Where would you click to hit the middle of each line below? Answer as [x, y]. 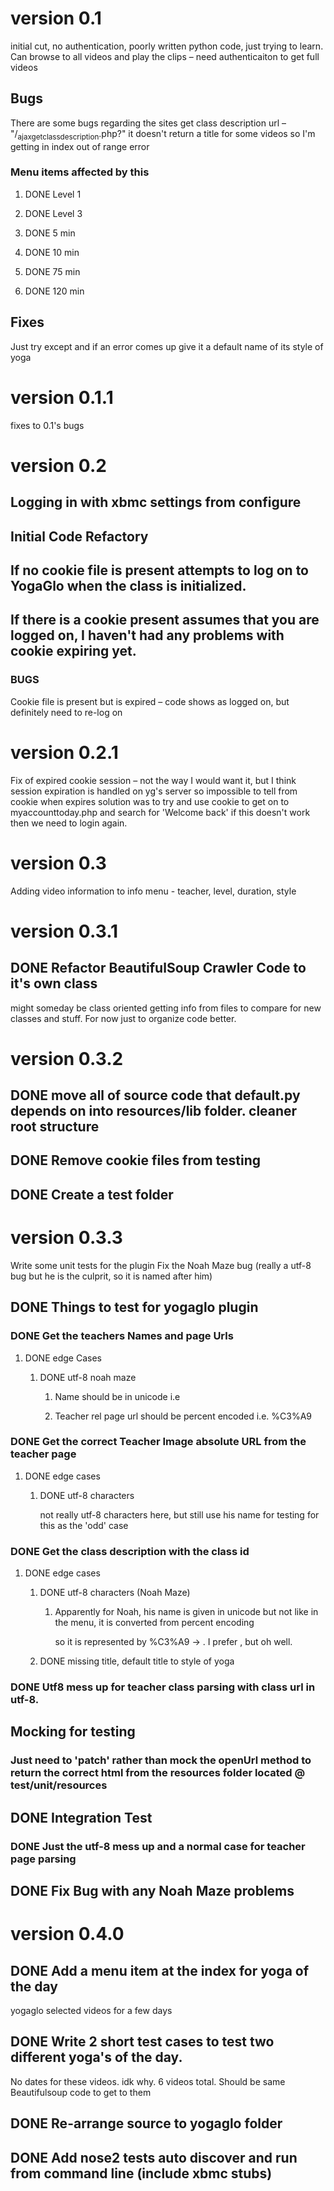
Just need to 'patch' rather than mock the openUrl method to [161, 1760]
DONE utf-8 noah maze [88, 1377]
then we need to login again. [69, 823]
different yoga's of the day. [96, 2057]
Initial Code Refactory [79, 536]
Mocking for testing [73, 1732]
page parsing [43, 1859]
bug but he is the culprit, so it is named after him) [111, 1276]
